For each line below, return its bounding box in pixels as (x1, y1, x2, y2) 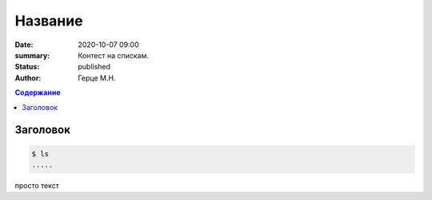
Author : (14, 73, 42, 83)
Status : (14, 62, 40, 72)
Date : (14, 40, 34, 49)
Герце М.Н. (78, 73, 116, 83)
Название (14, 12, 83, 29)
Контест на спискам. (78, 50, 150, 60)
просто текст (14, 180, 60, 190)
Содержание (14, 88, 61, 97)
